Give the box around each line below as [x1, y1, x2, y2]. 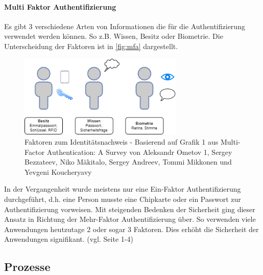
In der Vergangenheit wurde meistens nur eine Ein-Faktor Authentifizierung [4, 184, 241, 194]
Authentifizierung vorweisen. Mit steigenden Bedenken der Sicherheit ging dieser [4, 203, 255, 214]
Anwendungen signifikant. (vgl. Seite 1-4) [4, 234, 133, 244]
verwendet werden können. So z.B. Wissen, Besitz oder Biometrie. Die [4, 31, 223, 41]
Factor [25, 146, 45, 157]
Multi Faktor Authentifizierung [4, 1, 116, 12]
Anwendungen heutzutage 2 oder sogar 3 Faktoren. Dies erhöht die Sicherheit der [4, 223, 259, 234]
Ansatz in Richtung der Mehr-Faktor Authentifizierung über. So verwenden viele [4, 214, 256, 224]
